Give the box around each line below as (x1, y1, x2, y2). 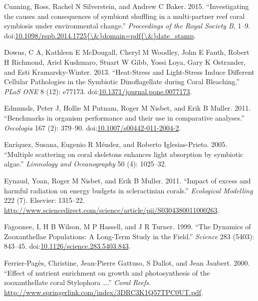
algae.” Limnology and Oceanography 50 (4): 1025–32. (4, 158, 167, 169)
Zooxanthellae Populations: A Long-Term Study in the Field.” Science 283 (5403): (4, 231, 255, 241)
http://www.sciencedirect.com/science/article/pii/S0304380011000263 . (4, 204, 220, 215)
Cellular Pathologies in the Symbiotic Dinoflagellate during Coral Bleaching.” (4, 76, 240, 87)
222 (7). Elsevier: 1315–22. (4, 195, 85, 205)
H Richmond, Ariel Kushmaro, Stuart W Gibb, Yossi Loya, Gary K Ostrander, (4, 56, 246, 67)
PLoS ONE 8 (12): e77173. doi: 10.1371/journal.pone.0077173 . (4, 86, 192, 96)
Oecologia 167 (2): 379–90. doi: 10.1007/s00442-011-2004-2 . (4, 122, 181, 133)
